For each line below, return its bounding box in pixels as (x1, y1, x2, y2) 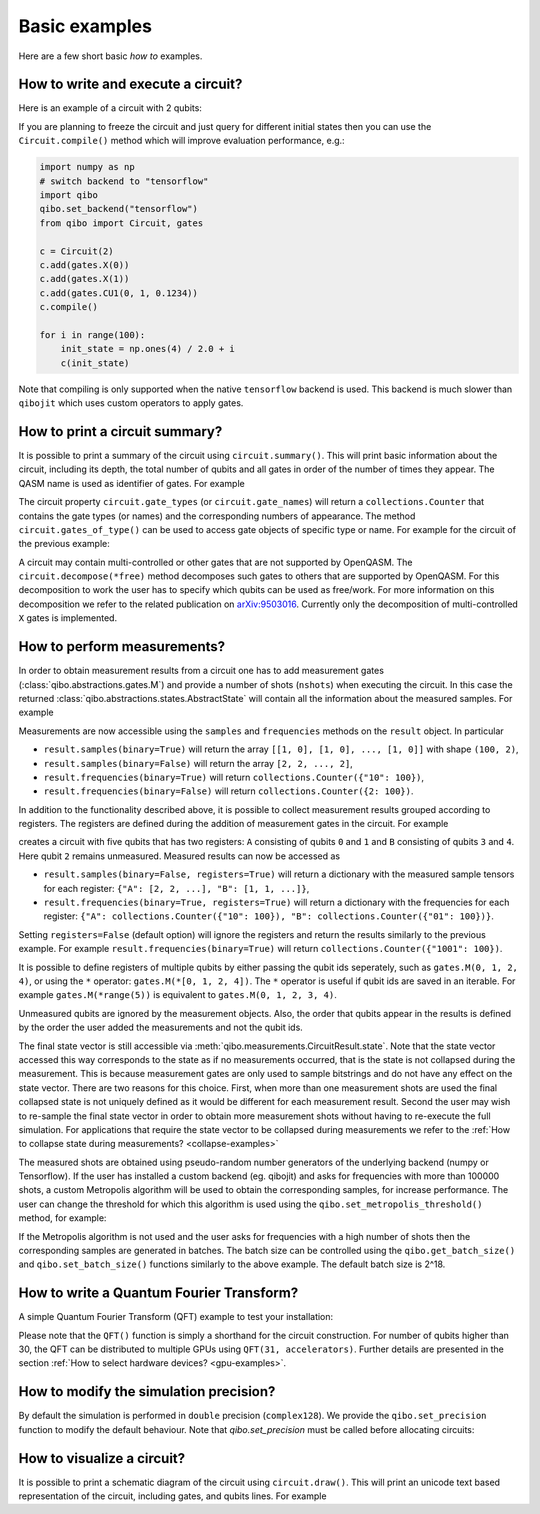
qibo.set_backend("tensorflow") (39, 203, 199, 215)
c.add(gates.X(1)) (39, 273, 130, 285)
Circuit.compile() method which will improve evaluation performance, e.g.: (18, 135, 345, 147)
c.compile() (39, 301, 99, 313)
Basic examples (18, 15, 152, 37)
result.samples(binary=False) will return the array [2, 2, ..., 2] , (43, 757, 354, 769)
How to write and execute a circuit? (18, 76, 243, 93)
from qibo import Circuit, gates (39, 217, 204, 229)
